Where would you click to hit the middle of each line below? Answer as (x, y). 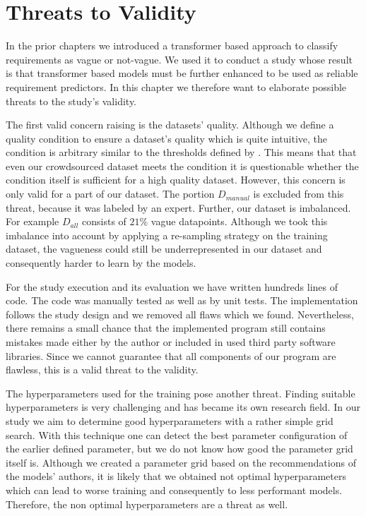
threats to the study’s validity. (71, 101)
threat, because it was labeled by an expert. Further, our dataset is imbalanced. (178, 207)
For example (33, 221)
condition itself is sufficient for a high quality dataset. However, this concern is (176, 180)
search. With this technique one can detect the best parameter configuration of (177, 434)
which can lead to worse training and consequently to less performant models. (174, 490)
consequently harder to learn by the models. (101, 263)
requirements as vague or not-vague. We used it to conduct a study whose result (179, 59)
